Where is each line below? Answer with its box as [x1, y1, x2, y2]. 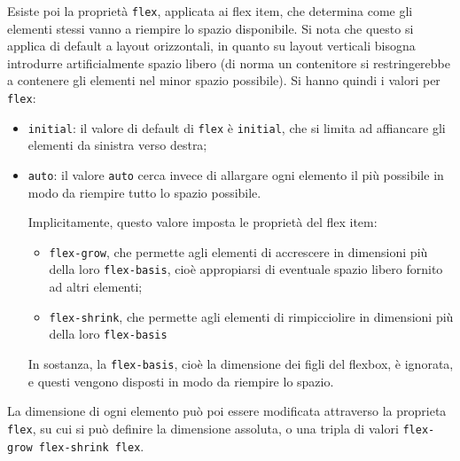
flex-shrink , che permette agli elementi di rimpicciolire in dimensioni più [49, 307, 454, 325]
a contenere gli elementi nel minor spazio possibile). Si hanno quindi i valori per [7, 71, 441, 90]
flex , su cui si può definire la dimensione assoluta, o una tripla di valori [7, 418, 399, 437]
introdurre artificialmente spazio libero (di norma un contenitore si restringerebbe [7, 53, 450, 72]
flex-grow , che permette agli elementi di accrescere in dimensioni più [49, 242, 428, 261]
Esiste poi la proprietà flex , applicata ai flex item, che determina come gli [7, 2, 413, 20]
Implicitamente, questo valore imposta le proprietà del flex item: [27, 213, 378, 231]
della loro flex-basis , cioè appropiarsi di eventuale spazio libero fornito [49, 260, 443, 278]
